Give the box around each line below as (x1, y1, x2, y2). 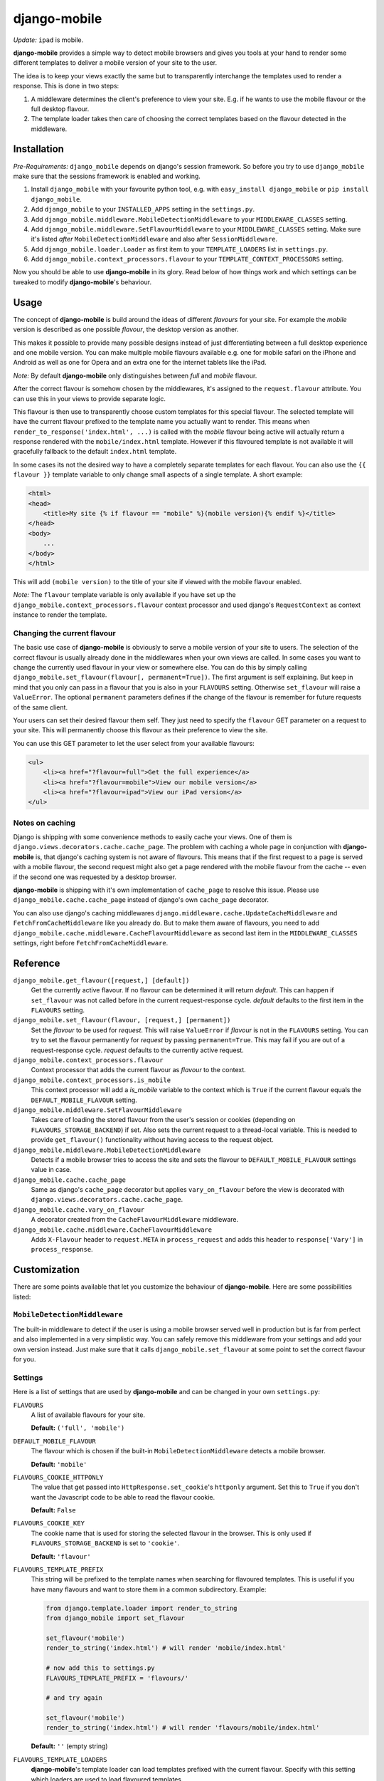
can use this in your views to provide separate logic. (13, 394, 166, 403)
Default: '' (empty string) (31, 1742, 108, 1750)
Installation (13, 143, 64, 155)
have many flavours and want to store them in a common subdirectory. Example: (31, 1585, 267, 1594)
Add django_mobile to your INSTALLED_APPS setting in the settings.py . (31, 205, 255, 214)
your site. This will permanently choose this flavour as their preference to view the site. (13, 726, 268, 734)
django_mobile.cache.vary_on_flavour (13, 1205, 145, 1214)
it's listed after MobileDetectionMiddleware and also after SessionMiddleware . (31, 235, 277, 244)
